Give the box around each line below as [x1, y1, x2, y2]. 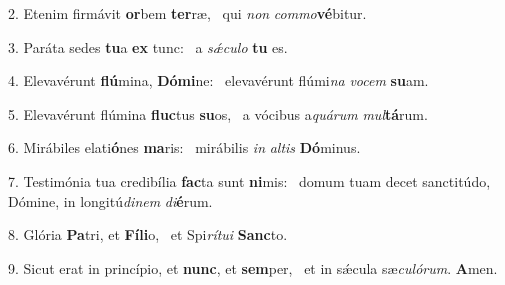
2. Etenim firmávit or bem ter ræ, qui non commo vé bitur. [8, 3, 367, 23]
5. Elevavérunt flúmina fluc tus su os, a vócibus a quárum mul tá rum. [8, 103, 428, 124]
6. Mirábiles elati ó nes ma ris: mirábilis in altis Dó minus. [8, 137, 361, 158]
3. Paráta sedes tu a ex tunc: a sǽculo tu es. [8, 36, 288, 57]
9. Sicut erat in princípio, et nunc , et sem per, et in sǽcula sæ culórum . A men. [8, 257, 498, 278]
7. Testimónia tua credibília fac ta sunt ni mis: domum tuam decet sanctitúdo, [8, 170, 491, 191]
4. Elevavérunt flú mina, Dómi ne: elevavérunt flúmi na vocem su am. [8, 70, 429, 91]
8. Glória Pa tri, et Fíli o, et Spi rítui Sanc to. [8, 224, 288, 245]
